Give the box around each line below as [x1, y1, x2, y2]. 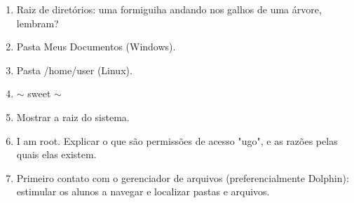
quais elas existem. [16, 147, 97, 162]
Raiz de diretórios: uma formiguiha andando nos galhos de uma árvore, [16, 2, 322, 16]
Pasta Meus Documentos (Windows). [16, 39, 176, 54]
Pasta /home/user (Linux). [16, 62, 132, 77]
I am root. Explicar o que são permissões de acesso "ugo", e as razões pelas [16, 133, 338, 148]
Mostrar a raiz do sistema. [16, 109, 130, 124]
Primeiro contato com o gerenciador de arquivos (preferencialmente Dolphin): [16, 170, 349, 185]
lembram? [16, 15, 59, 30]
